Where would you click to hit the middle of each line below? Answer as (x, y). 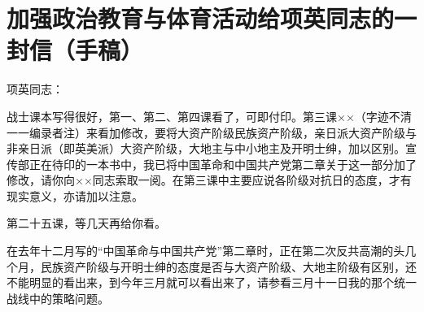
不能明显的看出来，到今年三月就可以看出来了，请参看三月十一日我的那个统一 (212, 282)
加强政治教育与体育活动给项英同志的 (201, 18)
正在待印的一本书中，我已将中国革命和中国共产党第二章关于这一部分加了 (223, 164)
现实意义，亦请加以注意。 (75, 195)
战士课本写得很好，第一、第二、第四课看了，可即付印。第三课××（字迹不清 (209, 116)
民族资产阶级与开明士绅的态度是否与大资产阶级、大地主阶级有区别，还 (228, 266)
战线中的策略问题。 (58, 298)
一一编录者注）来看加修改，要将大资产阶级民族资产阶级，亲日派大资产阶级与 (212, 132)
